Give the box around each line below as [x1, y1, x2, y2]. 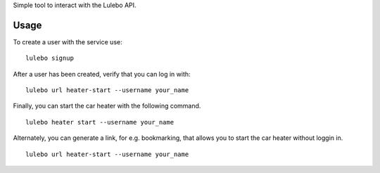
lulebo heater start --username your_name [25, 118, 175, 126]
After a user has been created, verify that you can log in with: [13, 70, 191, 78]
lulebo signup [25, 54, 74, 63]
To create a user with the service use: [13, 37, 122, 46]
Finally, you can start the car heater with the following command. [13, 102, 201, 110]
